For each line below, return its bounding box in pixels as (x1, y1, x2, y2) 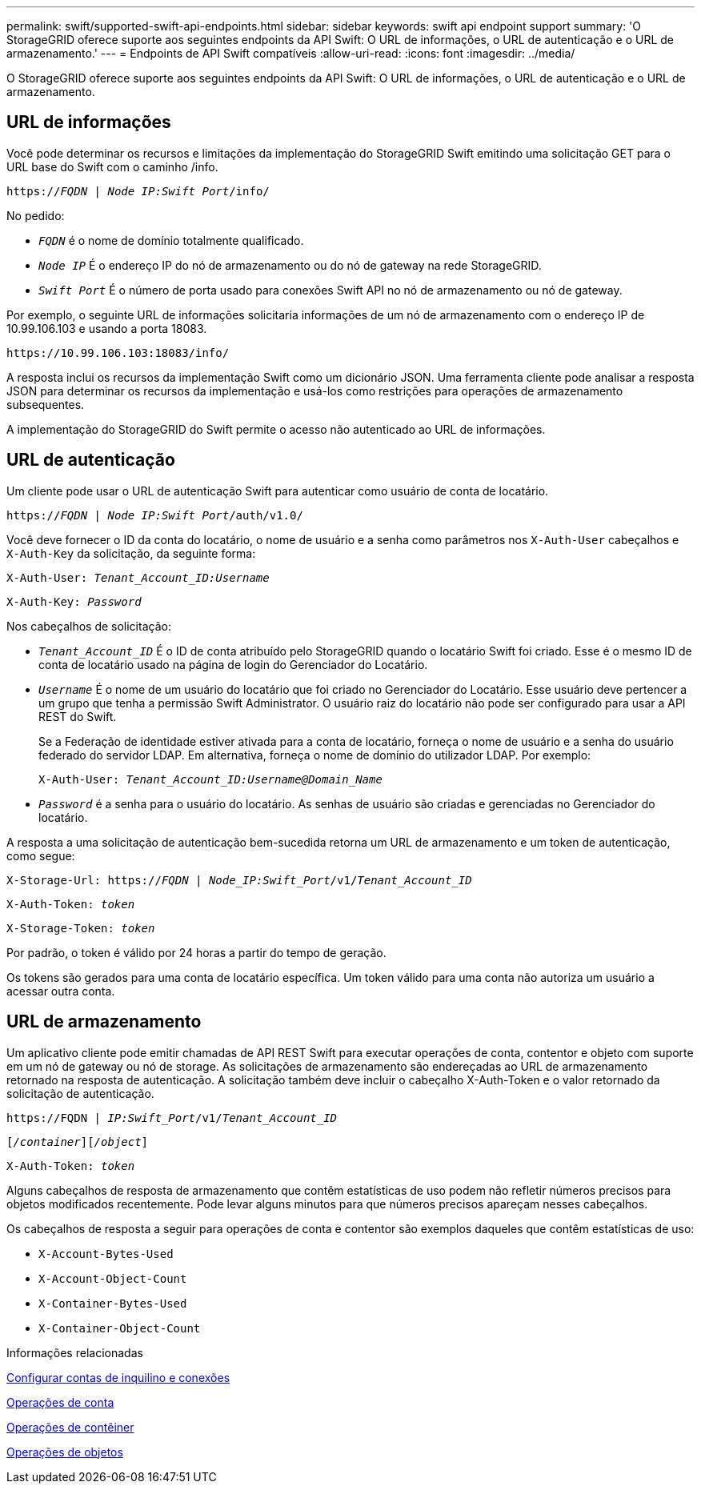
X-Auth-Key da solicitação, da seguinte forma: (6, 546, 256, 560)
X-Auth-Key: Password (6, 595, 142, 608)
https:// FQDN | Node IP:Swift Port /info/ (6, 184, 270, 198)
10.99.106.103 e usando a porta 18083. (6, 321, 207, 335)
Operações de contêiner (6, 1420, 134, 1434)
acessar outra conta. (6, 983, 115, 998)
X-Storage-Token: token (6, 921, 155, 935)
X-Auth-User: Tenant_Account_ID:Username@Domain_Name (38, 772, 383, 786)
